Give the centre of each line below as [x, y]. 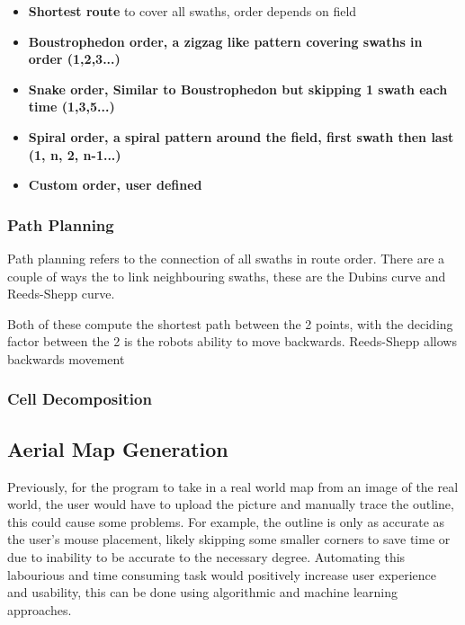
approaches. [40, 609]
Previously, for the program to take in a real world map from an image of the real [233, 486]
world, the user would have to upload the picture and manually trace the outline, [231, 504]
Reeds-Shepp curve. [61, 294]
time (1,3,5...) [72, 107]
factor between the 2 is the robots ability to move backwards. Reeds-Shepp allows [232, 341]
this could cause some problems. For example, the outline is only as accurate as [226, 521]
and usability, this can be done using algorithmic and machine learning [202, 592]
